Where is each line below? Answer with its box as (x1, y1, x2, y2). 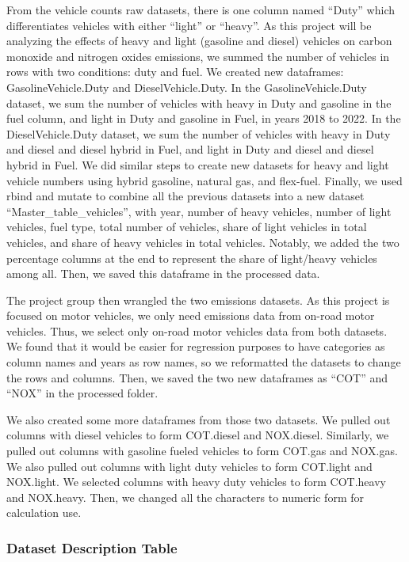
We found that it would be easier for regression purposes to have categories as (6, 338, 385, 355)
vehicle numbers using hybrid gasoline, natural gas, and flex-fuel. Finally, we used (6, 172, 403, 188)
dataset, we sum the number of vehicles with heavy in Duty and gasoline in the (6, 94, 392, 111)
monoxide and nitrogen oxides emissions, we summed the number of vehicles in (6, 47, 390, 64)
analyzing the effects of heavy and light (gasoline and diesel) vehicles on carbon (6, 32, 392, 49)
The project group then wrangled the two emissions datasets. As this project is (6, 291, 390, 308)
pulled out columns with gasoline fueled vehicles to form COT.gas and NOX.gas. (6, 442, 398, 459)
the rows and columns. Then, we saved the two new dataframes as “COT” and (6, 369, 388, 385)
